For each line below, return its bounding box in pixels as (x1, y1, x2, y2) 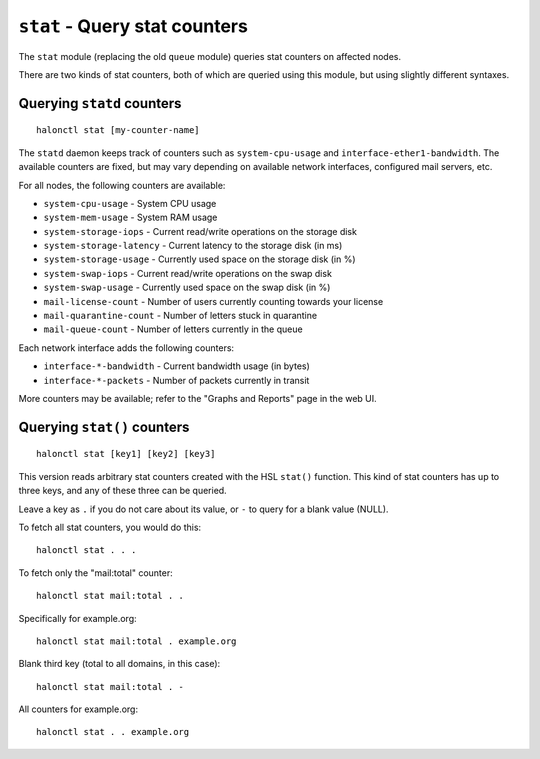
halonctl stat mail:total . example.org (36, 635, 237, 647)
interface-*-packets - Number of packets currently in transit (43, 374, 310, 386)
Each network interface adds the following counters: (18, 341, 235, 354)
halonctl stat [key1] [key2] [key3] (36, 448, 216, 460)
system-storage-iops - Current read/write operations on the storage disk (43, 225, 357, 237)
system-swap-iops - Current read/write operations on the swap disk (43, 267, 332, 279)
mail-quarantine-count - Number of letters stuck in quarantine (43, 310, 318, 322)
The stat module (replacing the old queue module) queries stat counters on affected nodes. (18, 50, 402, 62)
